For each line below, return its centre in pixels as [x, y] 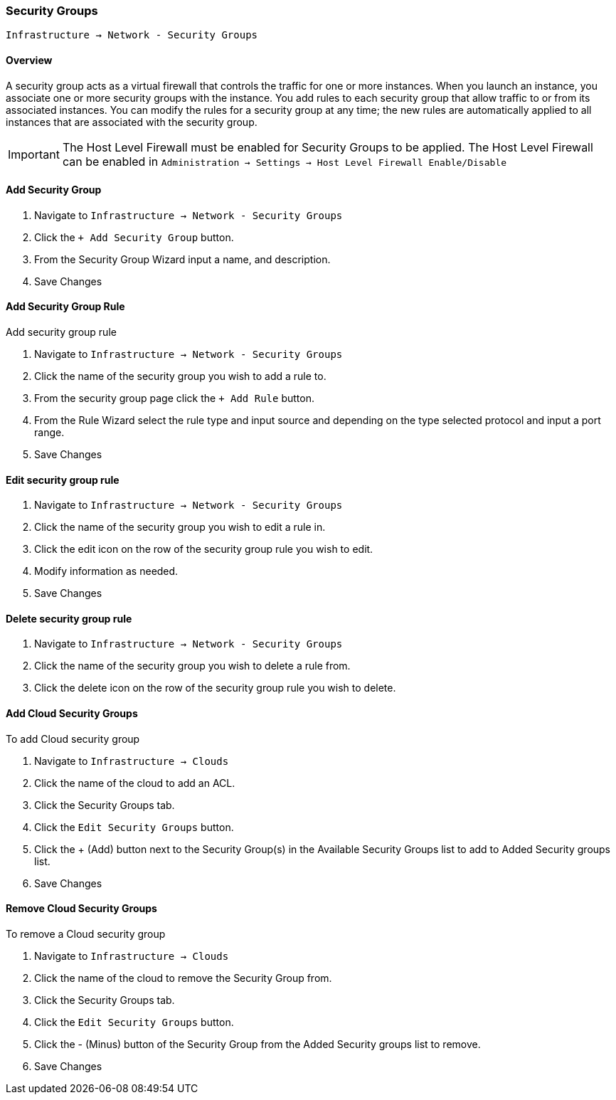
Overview [29, 60]
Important [34, 154]
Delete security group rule [69, 618]
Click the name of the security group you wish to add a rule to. [180, 376]
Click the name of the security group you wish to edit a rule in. [180, 527]
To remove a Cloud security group [86, 934]
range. [49, 433]
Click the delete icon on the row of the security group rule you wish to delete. [215, 688]
